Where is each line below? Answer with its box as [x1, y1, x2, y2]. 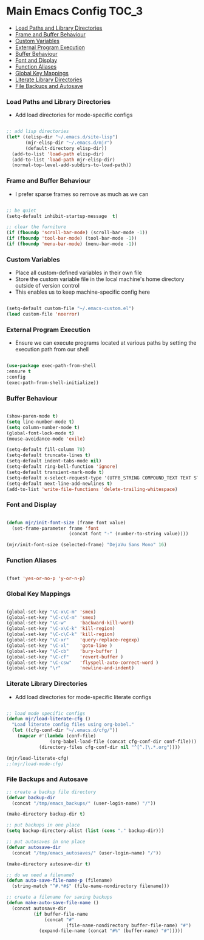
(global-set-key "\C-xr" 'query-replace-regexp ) [6, 637, 140, 643]
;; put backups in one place [6, 822, 80, 828]
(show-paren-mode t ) [6, 413, 59, 419]
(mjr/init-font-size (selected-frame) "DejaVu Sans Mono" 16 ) [6, 542, 167, 548]
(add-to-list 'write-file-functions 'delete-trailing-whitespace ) [6, 486, 178, 492]
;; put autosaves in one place [6, 839, 86, 845]
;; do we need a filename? [6, 872, 75, 878]
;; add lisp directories [6, 129, 69, 135]
